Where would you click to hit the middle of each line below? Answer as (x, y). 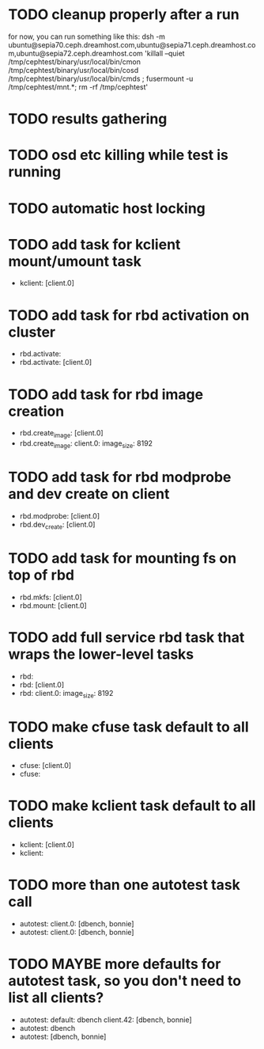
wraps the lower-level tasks (101, 654)
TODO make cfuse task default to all (128, 727)
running (35, 172)
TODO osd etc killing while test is (119, 155)
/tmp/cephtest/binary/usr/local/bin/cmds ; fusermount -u (101, 78)
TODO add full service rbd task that (126, 637)
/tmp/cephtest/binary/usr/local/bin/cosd (74, 70)
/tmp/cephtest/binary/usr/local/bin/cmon (74, 62)
